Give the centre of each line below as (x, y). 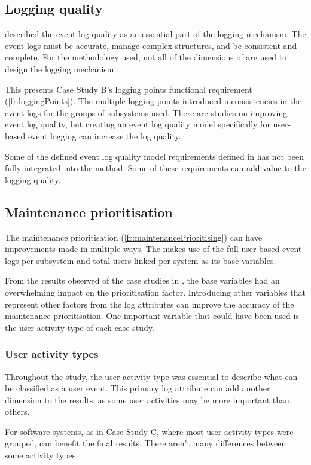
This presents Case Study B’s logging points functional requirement (129, 89)
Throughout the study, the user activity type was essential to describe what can (151, 376)
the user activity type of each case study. (80, 327)
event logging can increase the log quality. (104, 136)
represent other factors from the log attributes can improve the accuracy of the (150, 304)
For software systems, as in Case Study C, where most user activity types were (149, 431)
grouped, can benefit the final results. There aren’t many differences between (146, 443)
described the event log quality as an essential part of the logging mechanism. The (155, 34)
